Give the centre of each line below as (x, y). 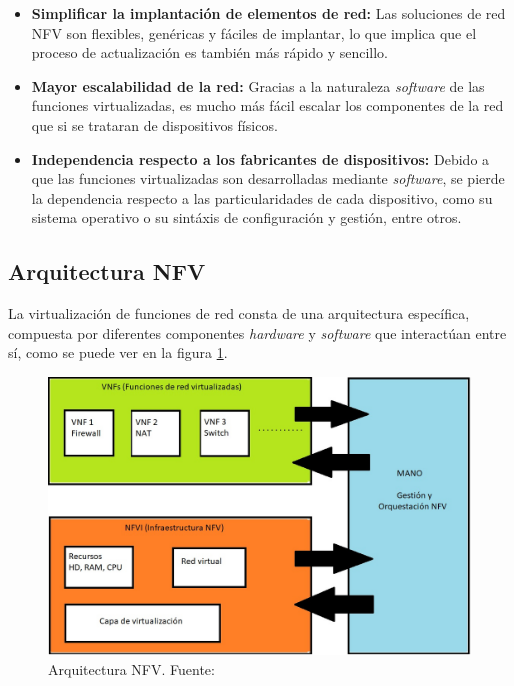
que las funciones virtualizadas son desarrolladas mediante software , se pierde (268, 178)
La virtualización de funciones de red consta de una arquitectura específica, (239, 313)
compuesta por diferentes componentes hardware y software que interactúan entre (257, 332)
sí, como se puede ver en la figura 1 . (118, 352)
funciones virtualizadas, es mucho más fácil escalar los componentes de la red (267, 105)
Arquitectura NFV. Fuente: (131, 668)
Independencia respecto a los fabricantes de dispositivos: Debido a (260, 158)
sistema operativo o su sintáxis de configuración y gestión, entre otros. (246, 217)
